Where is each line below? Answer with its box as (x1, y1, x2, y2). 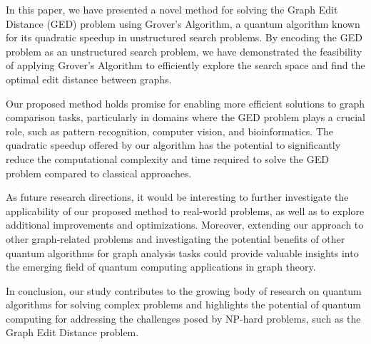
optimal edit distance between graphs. (6, 71, 172, 86)
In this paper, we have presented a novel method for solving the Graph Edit (6, 2, 338, 16)
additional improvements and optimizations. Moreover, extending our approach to (6, 217, 364, 232)
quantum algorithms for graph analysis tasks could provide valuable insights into (6, 245, 359, 260)
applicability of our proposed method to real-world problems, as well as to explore (6, 203, 365, 218)
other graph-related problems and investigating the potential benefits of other (6, 231, 345, 246)
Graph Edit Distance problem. (6, 325, 139, 340)
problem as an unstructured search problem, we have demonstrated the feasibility (6, 43, 362, 58)
